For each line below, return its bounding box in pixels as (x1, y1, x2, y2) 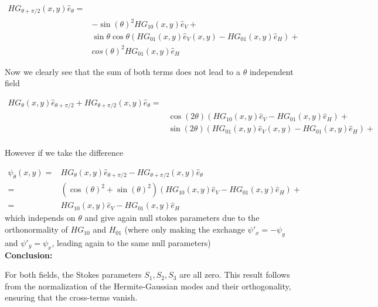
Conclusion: (5, 248, 53, 261)
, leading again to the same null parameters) (52, 236, 211, 248)
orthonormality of (5, 223, 68, 236)
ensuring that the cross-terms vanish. (5, 291, 138, 303)
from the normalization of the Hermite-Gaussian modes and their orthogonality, (5, 279, 291, 292)
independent (249, 65, 294, 77)
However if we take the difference (5, 146, 124, 159)
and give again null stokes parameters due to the (84, 212, 260, 224)
